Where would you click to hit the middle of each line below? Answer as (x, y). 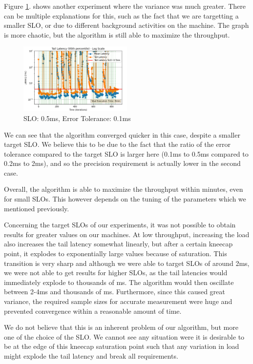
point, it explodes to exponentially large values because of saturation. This (116, 253)
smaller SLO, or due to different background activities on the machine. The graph (126, 25)
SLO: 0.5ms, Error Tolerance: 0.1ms (77, 118)
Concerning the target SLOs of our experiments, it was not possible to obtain (120, 225)
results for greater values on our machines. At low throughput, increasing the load (127, 234)
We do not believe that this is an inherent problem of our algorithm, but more (121, 327)
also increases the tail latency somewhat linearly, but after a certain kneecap (118, 244)
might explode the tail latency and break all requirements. (91, 355)
